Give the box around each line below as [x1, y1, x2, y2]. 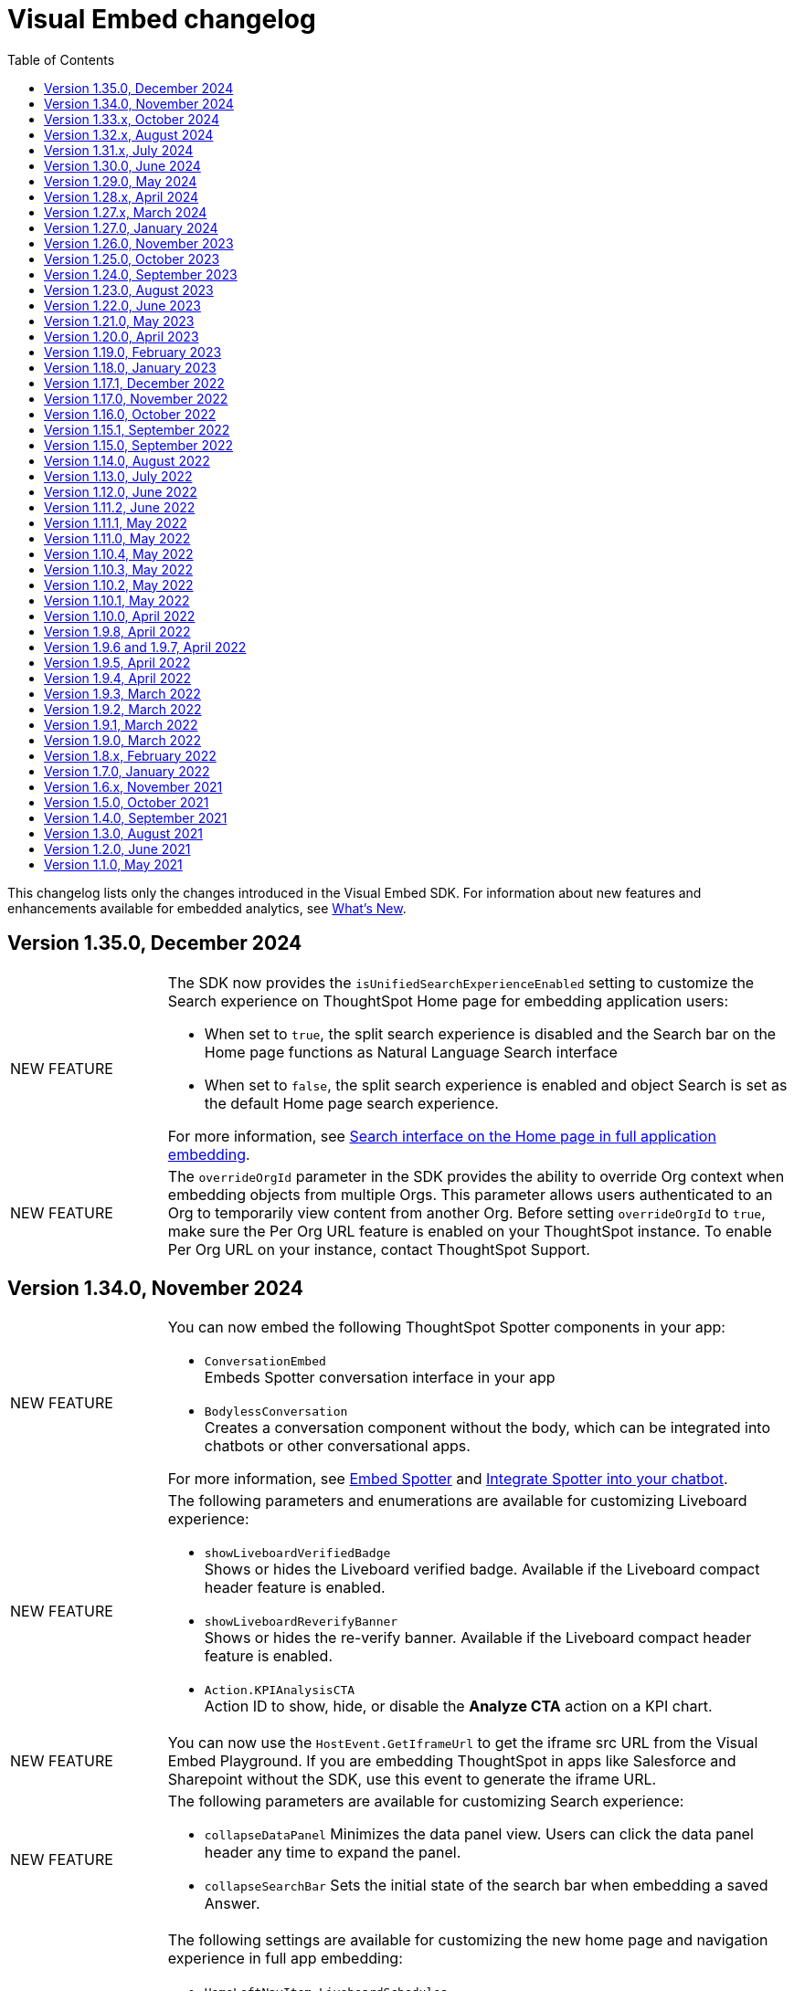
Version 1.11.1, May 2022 [44, 514, 187, 531]
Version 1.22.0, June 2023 [44, 297, 201, 313]
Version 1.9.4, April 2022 [44, 669, 192, 686]
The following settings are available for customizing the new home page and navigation [167, 1931, 768, 1950]
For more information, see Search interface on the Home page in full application [167, 1126, 716, 1145]
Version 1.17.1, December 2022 [44, 374, 225, 391]
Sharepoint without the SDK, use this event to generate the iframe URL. [167, 1770, 657, 1789]
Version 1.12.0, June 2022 [44, 483, 197, 500]
